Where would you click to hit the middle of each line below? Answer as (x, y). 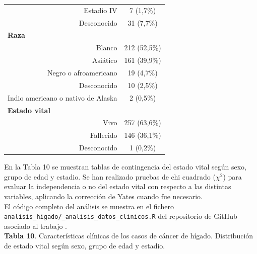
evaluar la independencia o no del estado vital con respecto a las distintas (118, 186)
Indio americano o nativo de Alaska (62, 97)
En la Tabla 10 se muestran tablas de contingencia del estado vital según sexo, (125, 167)
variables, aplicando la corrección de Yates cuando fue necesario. (103, 196)
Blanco (107, 48)
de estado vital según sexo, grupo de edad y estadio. (85, 245)
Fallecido (104, 135)
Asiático (105, 60)
